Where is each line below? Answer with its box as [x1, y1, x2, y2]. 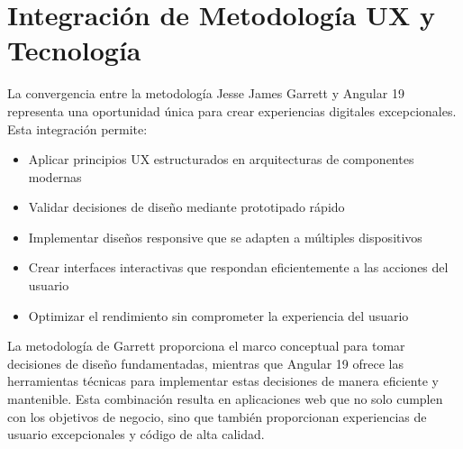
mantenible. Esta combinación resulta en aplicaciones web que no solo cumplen [7, 389, 443, 408]
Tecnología [7, 32, 141, 69]
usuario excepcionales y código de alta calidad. [7, 425, 265, 444]
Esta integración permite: [7, 119, 148, 138]
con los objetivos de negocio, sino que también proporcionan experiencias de [7, 407, 427, 426]
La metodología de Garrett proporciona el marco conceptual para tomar [7, 336, 405, 355]
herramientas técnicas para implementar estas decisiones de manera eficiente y [7, 371, 439, 390]
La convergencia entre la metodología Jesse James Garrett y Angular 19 [7, 84, 404, 103]
